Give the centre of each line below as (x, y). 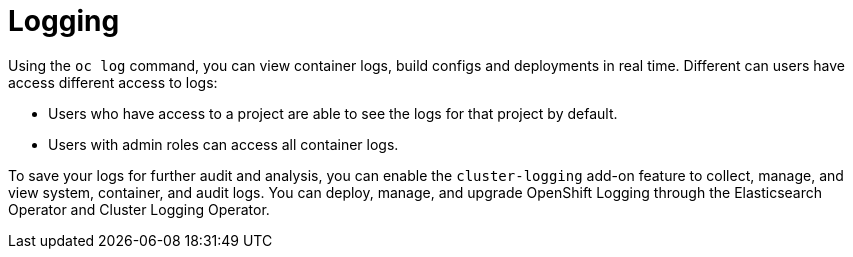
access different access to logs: (113, 82)
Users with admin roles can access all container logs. (223, 144)
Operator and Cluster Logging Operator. (139, 209)
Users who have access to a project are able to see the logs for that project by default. (333, 113)
